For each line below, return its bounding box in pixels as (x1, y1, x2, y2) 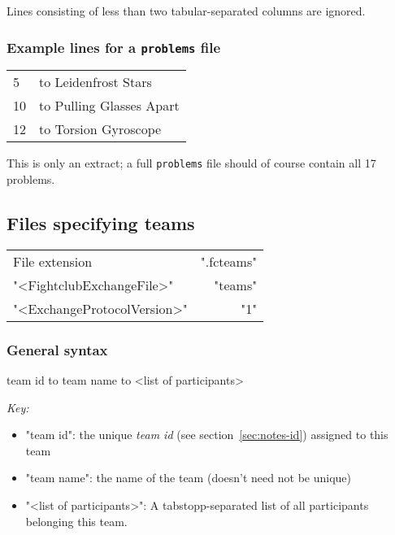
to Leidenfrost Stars (39, 72, 152, 92)
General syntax (7, 339, 108, 359)
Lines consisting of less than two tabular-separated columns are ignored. (7, 2, 366, 19)
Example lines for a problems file (7, 37, 221, 57)
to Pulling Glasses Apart (39, 96, 180, 115)
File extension (13, 251, 93, 271)
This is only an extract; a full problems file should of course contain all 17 (7, 154, 376, 172)
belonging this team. (25, 512, 128, 529)
